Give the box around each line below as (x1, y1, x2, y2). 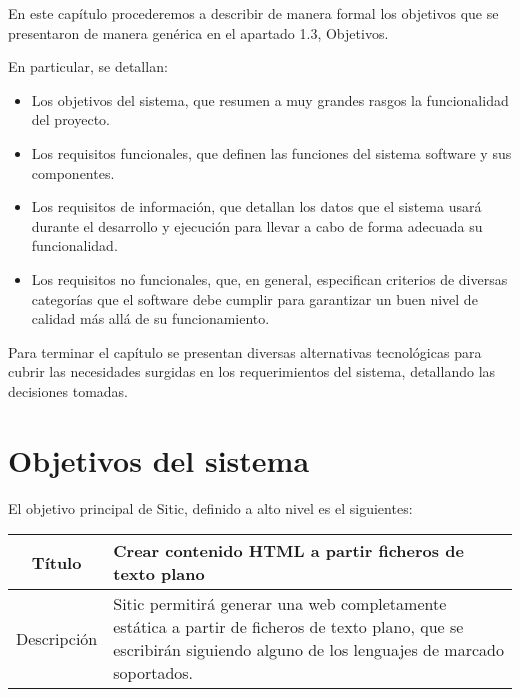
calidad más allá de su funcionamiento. (31, 308, 270, 329)
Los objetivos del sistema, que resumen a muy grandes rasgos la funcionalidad (31, 89, 509, 110)
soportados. (113, 661, 194, 685)
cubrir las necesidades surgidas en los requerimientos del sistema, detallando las (8, 361, 496, 382)
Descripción (16, 626, 98, 650)
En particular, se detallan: (8, 56, 168, 77)
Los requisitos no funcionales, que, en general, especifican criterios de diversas (31, 268, 508, 289)
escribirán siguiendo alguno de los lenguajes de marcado (113, 638, 504, 662)
